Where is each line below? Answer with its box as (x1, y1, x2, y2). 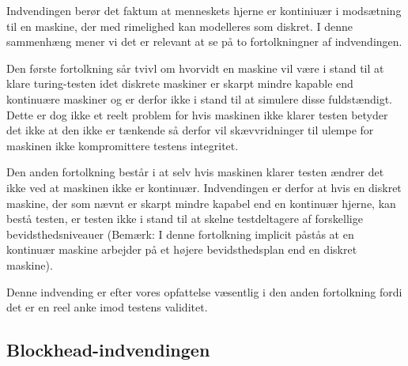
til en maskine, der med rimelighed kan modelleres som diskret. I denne (6, 17, 353, 34)
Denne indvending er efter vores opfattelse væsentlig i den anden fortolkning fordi (6, 283, 402, 300)
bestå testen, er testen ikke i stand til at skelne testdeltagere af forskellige (6, 210, 363, 227)
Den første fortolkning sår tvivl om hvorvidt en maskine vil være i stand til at (6, 59, 384, 76)
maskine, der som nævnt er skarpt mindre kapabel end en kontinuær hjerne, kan (6, 194, 396, 211)
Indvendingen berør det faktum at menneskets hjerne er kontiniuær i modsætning (6, 2, 402, 18)
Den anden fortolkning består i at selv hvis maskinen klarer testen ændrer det (6, 164, 384, 180)
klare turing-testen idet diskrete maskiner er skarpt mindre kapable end (6, 75, 353, 92)
